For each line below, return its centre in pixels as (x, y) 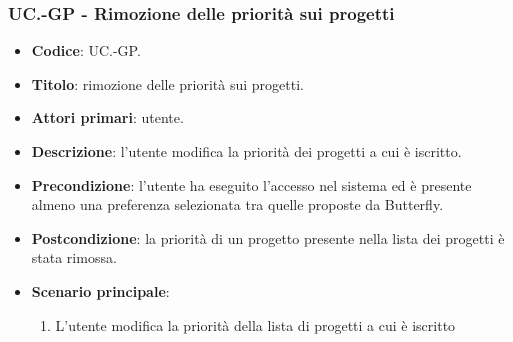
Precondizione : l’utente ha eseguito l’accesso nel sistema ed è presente (251, 184)
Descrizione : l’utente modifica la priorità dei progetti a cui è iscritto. (246, 151)
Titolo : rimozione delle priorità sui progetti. (167, 83)
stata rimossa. (74, 257)
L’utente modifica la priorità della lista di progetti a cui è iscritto (255, 324)
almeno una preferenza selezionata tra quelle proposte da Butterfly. (237, 204)
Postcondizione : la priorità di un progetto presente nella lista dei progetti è (268, 237)
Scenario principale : (100, 290)
